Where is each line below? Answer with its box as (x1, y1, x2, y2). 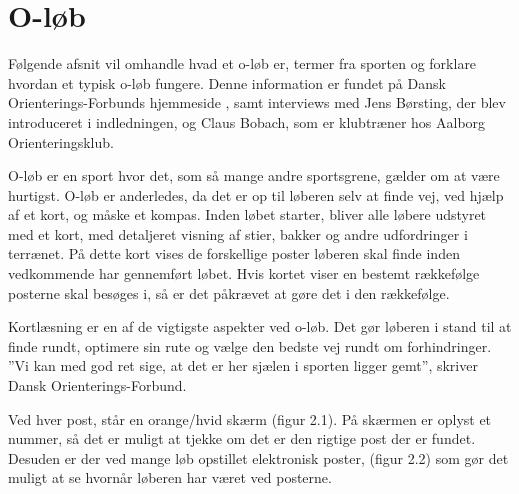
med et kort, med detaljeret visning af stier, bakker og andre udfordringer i (8, 223, 468, 244)
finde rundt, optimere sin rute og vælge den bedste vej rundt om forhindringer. (8, 335, 492, 356)
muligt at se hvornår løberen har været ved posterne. (8, 467, 332, 488)
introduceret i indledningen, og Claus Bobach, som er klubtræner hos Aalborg (8, 111, 486, 132)
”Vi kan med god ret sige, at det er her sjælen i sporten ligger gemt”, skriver (8, 355, 478, 376)
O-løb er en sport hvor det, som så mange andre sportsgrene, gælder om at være (8, 165, 500, 186)
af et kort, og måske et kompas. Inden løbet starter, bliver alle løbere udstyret (8, 204, 487, 225)
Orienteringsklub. (8, 131, 114, 152)
